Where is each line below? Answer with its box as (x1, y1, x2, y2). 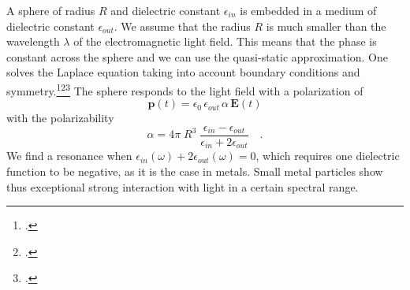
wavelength (6, 33, 60, 50)
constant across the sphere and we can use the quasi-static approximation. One (6, 48, 389, 65)
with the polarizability (6, 110, 114, 126)
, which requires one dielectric (255, 147, 400, 164)
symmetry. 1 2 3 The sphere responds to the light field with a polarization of (6, 80, 363, 99)
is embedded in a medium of (240, 2, 377, 18)
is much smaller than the (266, 17, 386, 34)
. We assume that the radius (114, 17, 251, 34)
